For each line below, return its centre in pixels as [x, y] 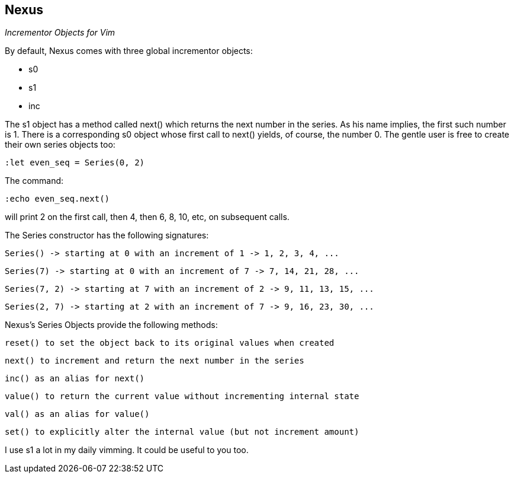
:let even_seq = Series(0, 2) [75, 163]
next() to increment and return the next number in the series [155, 361]
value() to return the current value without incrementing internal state [182, 396]
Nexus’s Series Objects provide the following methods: [111, 325]
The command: [34, 181]
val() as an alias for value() [77, 414]
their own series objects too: [60, 145]
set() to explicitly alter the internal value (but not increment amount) [182, 432]
